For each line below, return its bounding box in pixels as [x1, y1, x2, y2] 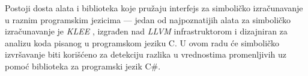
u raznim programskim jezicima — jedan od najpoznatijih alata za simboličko [5, 13, 291, 26]
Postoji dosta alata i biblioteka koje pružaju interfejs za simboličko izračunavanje [5, 2, 303, 14]
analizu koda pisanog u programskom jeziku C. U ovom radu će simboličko [5, 36, 279, 49]
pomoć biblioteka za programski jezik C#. [5, 59, 161, 72]
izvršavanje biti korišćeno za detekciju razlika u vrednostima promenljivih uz [5, 48, 287, 61]
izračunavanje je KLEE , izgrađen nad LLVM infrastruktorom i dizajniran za [5, 25, 288, 37]
